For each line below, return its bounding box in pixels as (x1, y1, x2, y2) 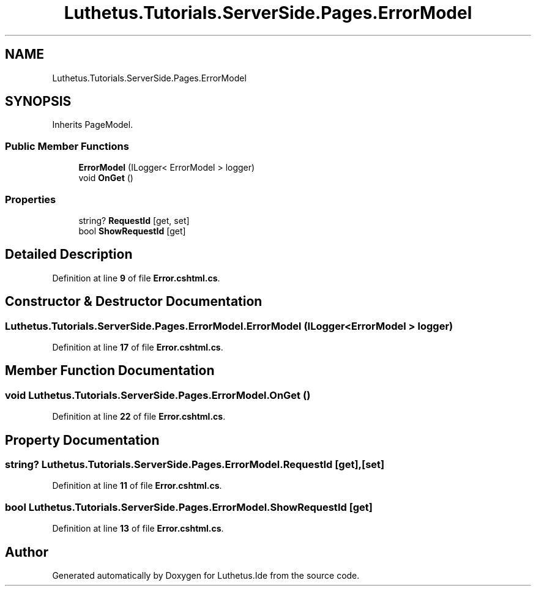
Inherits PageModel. (52, 119, 133, 130)
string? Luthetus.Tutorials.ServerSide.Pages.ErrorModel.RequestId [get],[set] (5, 458, 385, 471)
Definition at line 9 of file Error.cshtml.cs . (52, 272, 220, 283)
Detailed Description (5, 247, 133, 262)
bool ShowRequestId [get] (78, 225, 186, 236)
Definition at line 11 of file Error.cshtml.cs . (52, 480, 222, 491)
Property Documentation (5, 432, 160, 448)
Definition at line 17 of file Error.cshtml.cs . (52, 342, 223, 352)
